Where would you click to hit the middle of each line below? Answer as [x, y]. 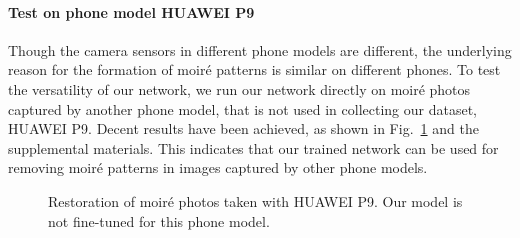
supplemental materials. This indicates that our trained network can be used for [253, 147]
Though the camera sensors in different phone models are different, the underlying [260, 49]
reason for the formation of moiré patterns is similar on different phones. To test [254, 69]
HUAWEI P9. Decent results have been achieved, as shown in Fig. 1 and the [243, 128]
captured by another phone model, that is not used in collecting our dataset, [242, 108]
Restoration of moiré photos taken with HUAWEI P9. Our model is [255, 200]
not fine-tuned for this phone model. [159, 220]
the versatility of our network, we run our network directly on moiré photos [239, 88]
